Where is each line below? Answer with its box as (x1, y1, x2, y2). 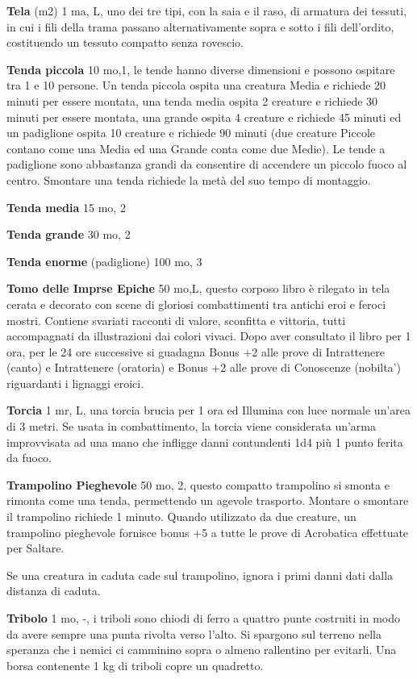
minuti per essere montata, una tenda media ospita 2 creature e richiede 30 (6, 92, 378, 109)
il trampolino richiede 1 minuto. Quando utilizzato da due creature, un (6, 508, 357, 525)
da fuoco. (6, 449, 52, 466)
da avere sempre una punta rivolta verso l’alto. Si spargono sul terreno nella (6, 625, 382, 642)
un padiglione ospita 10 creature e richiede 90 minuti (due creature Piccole (6, 124, 376, 141)
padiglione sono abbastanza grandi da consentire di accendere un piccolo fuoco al (6, 156, 407, 173)
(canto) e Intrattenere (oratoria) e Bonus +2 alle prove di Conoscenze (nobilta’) (6, 359, 401, 376)
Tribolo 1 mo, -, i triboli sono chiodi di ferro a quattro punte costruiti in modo (6, 610, 401, 626)
